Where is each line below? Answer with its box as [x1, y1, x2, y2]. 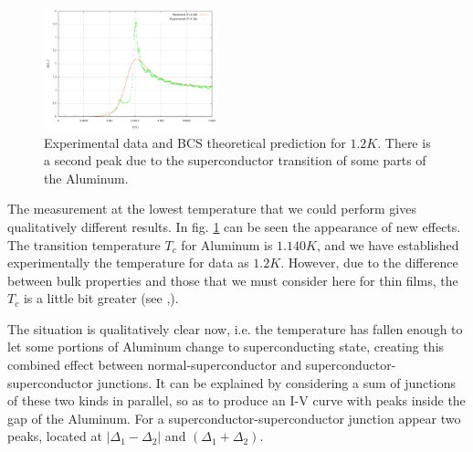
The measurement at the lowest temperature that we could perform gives [7, 199, 416, 218]
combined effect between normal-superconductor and [7, 355, 302, 374]
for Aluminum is [181, 235, 273, 254]
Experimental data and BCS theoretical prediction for [44, 132, 346, 152]
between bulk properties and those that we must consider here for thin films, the [7, 270, 458, 289]
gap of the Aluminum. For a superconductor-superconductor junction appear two [7, 408, 461, 427]
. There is [377, 132, 431, 152]
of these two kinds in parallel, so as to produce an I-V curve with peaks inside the [7, 391, 466, 410]
